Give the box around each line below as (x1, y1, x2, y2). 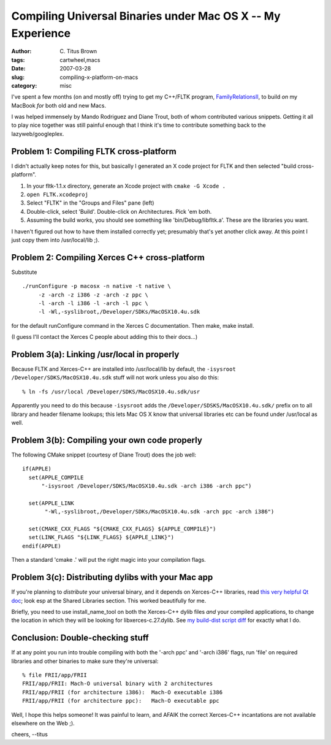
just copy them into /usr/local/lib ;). (11, 236, 100, 243)
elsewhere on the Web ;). (11, 719, 75, 727)
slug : (11, 74, 25, 81)
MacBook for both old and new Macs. (11, 102, 107, 109)
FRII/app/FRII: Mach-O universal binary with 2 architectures (22, 680, 213, 687)
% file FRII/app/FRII (22, 671, 87, 678)
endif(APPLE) (22, 542, 61, 550)
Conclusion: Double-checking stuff (11, 633, 150, 643)
